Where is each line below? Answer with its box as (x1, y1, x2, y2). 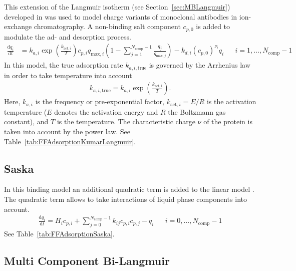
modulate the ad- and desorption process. (4, 31, 131, 42)
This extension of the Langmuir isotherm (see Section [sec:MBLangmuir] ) (4, 2, 230, 12)
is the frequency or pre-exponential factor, (35, 96, 164, 107)
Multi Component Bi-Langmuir (4, 253, 170, 268)
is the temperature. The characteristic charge (57, 116, 195, 127)
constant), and (4, 116, 49, 127)
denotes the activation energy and (54, 106, 158, 117)
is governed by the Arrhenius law (149, 60, 250, 70)
